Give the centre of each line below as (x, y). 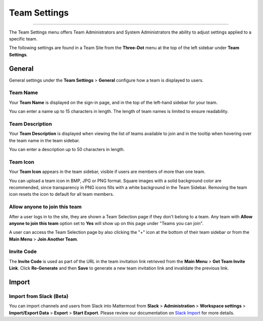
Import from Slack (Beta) (39, 296)
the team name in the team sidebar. (45, 140)
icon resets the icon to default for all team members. (62, 194)
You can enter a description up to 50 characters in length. (67, 150)
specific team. (23, 38)
